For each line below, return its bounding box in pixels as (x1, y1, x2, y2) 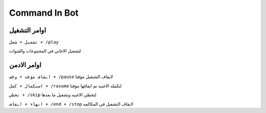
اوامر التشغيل (9, 26, 46, 34)
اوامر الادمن (9, 61, 42, 69)
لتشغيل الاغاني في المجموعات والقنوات (9, 48, 81, 54)
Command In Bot (9, 7, 79, 18)
